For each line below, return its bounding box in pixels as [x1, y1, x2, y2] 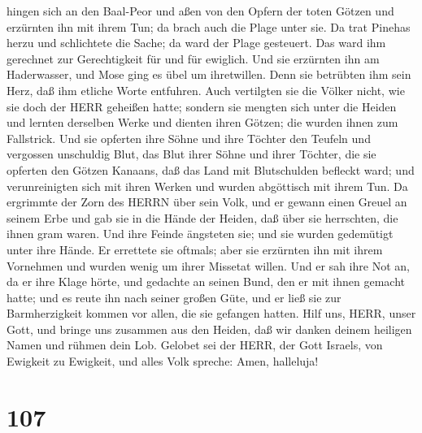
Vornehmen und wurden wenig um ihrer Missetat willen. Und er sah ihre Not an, [7, 257, 410, 274]
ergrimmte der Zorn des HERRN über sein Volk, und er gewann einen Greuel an [7, 193, 407, 210]
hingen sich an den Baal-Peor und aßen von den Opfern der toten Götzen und [7, 2, 394, 19]
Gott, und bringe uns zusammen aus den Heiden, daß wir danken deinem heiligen [7, 320, 412, 337]
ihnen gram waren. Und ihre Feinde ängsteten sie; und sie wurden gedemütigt [7, 225, 394, 242]
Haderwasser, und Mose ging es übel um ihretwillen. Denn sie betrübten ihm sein [7, 66, 411, 83]
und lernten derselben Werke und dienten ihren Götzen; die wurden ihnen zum [7, 114, 398, 131]
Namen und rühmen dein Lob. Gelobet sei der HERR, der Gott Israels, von [7, 336, 383, 353]
